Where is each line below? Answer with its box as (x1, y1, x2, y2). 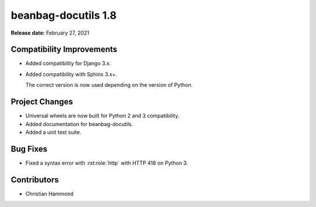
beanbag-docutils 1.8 (11, 9, 117, 22)
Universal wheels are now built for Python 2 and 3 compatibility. (25, 112, 180, 120)
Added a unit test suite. (25, 128, 81, 135)
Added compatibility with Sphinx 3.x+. (25, 70, 117, 77)
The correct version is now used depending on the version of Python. (25, 82, 193, 89)
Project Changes (11, 97, 73, 107)
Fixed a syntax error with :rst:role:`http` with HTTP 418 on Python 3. (25, 159, 188, 167)
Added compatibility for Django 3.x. (25, 60, 111, 67)
